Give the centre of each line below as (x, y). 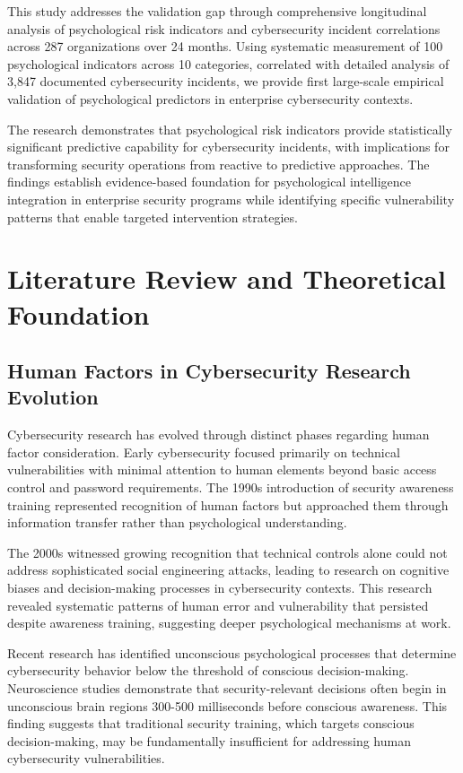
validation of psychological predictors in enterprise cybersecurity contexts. (210, 98)
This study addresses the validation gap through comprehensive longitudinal (217, 11)
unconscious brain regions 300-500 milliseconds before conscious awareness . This (227, 705)
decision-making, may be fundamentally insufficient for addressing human (209, 740)
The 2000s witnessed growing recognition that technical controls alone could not (227, 552)
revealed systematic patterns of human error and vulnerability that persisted (218, 605)
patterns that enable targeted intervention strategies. (153, 217)
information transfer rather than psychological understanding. (177, 522)
